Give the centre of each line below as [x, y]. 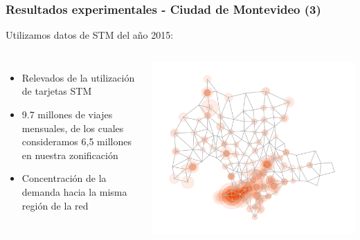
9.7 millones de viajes [67, 114]
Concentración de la [64, 178]
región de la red [55, 205]
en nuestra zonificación [70, 155]
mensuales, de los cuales [73, 128]
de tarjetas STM [57, 91]
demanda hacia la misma [74, 191]
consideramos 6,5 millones [76, 141]
